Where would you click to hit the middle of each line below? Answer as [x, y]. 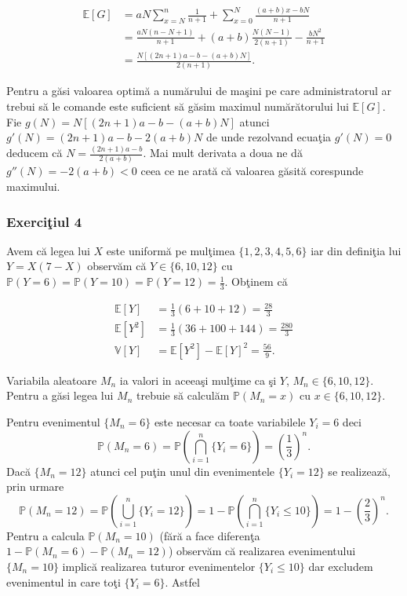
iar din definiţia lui [356, 250]
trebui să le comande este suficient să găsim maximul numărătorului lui [178, 106]
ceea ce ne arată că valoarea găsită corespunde [252, 171]
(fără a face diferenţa [210, 535]
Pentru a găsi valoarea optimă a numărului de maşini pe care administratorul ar [199, 91]
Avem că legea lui [48, 250]
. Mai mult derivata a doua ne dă [223, 153]
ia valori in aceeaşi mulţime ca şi [198, 380]
